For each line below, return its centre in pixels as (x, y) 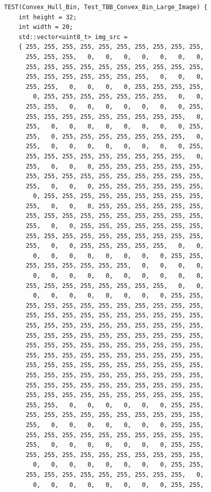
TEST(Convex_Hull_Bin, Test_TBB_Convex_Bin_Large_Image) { (106, 7)
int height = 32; (48, 17)
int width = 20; (46, 27)
